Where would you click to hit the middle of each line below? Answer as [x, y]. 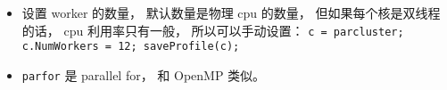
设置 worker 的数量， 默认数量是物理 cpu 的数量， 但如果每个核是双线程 [231, 12]
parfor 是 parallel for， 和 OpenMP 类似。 [144, 74]
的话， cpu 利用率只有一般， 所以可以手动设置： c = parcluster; [213, 30]
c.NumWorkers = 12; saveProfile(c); [131, 47]
